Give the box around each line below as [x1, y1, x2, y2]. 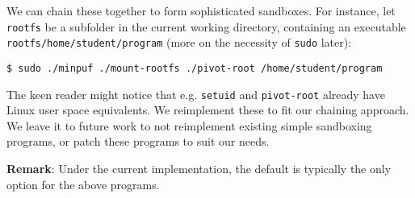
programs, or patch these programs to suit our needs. [6, 133, 270, 150]
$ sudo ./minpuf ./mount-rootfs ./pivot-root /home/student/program [6, 62, 383, 74]
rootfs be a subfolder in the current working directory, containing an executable [6, 18, 406, 35]
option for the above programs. [6, 175, 160, 192]
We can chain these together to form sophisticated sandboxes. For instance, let [6, 2, 396, 19]
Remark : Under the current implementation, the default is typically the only [6, 160, 392, 176]
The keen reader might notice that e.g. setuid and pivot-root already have [6, 85, 385, 102]
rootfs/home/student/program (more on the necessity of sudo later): [6, 34, 352, 51]
